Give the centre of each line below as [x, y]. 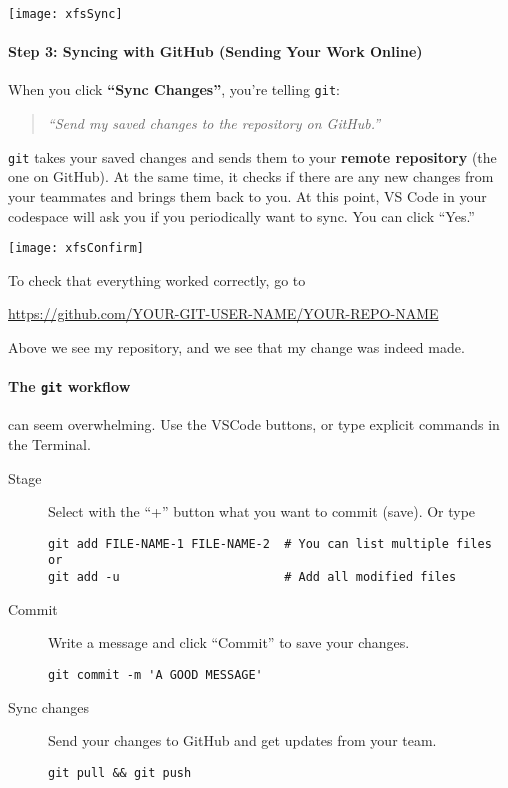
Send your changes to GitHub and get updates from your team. [242, 740]
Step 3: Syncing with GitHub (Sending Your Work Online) [215, 51]
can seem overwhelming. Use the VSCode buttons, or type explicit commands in [254, 424]
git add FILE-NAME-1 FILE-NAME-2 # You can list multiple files [270, 543]
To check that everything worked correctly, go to [157, 279]
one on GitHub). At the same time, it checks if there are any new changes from [251, 176]
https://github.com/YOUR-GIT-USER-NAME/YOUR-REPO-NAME [223, 313]
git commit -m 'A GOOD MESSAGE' [155, 674]
